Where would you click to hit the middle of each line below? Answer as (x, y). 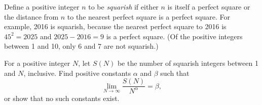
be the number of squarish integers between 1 (188, 63)
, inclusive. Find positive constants (77, 73)
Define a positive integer (42, 7)
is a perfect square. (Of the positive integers (174, 36)
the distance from (31, 16)
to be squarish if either (123, 7)
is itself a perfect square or (209, 7)
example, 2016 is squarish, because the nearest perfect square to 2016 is (115, 26)
